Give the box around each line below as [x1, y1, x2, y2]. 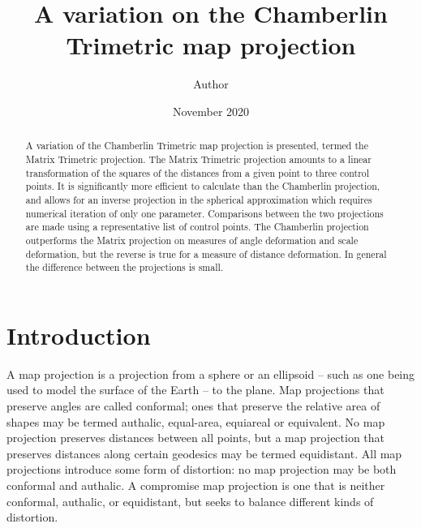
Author [193, 75, 229, 92]
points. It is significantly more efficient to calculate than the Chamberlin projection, [25, 179, 380, 193]
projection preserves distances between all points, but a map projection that [6, 429, 385, 446]
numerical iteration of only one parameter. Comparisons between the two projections [25, 206, 384, 220]
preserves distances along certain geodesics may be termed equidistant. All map [6, 444, 402, 461]
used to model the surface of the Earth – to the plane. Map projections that [6, 381, 384, 398]
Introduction [6, 318, 151, 351]
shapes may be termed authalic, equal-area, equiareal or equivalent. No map [6, 413, 385, 430]
